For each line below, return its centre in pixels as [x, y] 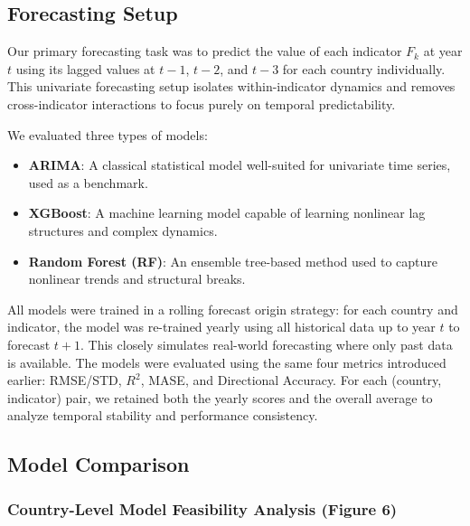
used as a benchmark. [88, 182]
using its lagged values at [85, 68]
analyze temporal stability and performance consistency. [163, 415]
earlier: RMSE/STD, [65, 380]
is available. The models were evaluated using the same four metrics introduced [227, 362]
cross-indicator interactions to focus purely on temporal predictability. [202, 103]
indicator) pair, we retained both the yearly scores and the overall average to [220, 397]
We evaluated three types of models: [108, 134]
